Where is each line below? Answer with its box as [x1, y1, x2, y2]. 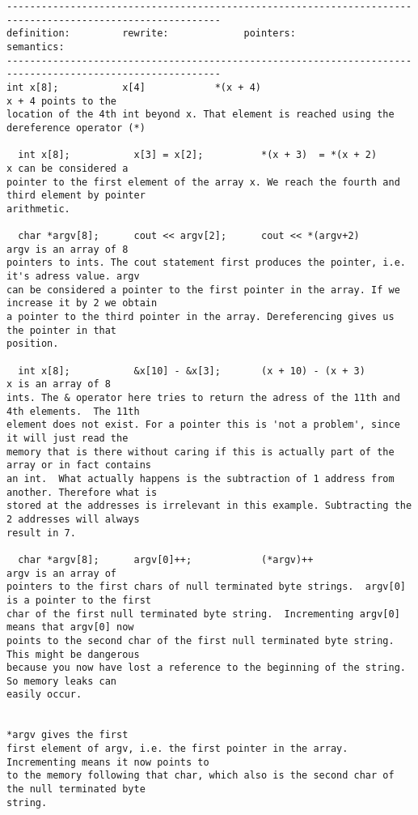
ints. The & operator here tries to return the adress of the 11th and [6, 392, 400, 404]
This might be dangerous [6, 648, 140, 660]
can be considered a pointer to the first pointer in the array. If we [6, 284, 400, 296]
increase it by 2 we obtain [6, 297, 158, 309]
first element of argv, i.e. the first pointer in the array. [6, 743, 348, 755]
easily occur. [6, 689, 82, 701]
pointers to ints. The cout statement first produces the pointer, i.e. [6, 257, 406, 269]
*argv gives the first [6, 729, 129, 741]
